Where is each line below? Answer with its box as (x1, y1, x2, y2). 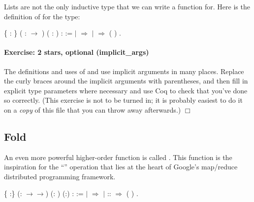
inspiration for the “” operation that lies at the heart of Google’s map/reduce (4, 162, 238, 172)
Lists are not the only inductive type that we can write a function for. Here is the (4, 1, 250, 11)
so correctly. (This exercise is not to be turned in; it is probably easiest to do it (4, 95, 243, 105)
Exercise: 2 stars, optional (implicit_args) (4, 47, 149, 57)
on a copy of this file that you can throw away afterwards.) (4, 104, 181, 115)
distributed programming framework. (4, 171, 116, 181)
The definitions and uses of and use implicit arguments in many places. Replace (4, 66, 244, 76)
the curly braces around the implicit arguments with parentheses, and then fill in (4, 76, 248, 86)
